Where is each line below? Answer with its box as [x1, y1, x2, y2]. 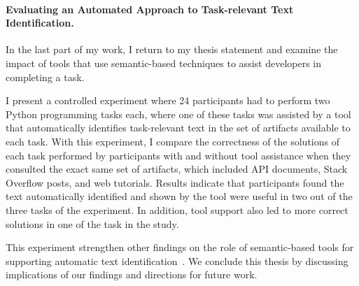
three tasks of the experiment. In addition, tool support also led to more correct [6, 202, 349, 217]
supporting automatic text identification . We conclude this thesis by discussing [6, 253, 349, 268]
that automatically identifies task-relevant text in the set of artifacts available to [6, 120, 351, 135]
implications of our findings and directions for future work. [6, 267, 258, 282]
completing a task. [6, 69, 85, 84]
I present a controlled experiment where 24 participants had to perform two [6, 93, 330, 108]
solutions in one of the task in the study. [6, 216, 179, 231]
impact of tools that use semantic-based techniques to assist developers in [6, 55, 322, 70]
